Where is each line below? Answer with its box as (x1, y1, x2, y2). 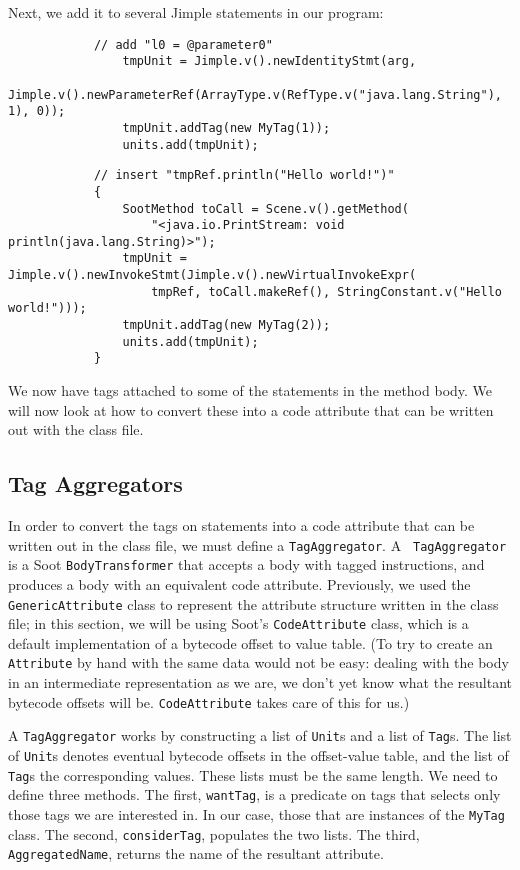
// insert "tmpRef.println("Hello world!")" (93, 168, 395, 183)
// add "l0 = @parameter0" (93, 37, 273, 52)
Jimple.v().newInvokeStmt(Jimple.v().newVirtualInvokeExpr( (8, 268, 417, 283)
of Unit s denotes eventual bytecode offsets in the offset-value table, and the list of (8, 745, 509, 766)
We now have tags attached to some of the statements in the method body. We (8, 380, 493, 401)
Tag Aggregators (8, 468, 183, 499)
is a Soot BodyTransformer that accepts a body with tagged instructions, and (8, 554, 485, 575)
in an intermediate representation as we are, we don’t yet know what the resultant (8, 672, 512, 693)
